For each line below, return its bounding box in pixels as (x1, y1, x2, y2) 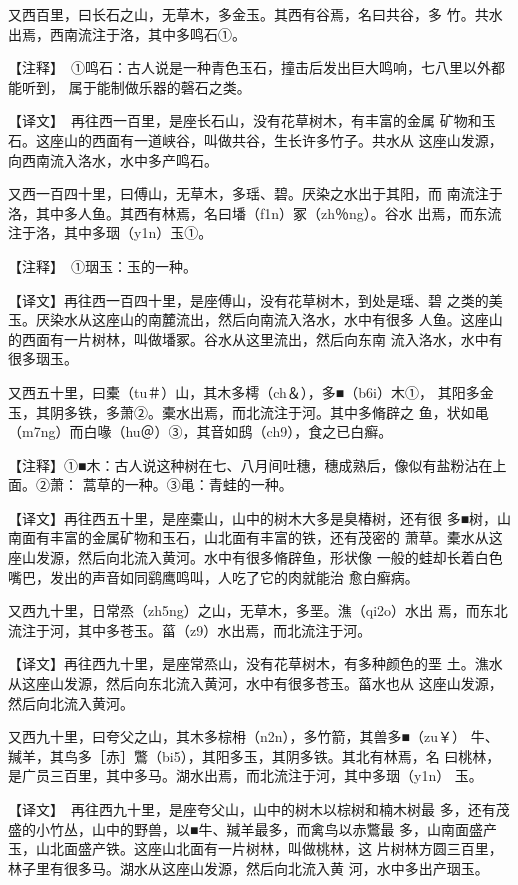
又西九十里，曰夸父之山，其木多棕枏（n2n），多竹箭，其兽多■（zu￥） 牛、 (8, 726, 499, 747)
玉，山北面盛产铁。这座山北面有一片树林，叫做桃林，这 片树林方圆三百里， (8, 838, 503, 859)
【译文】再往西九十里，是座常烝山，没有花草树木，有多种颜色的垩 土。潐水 (8, 653, 503, 674)
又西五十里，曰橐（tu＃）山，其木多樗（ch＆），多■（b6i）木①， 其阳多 (8, 381, 480, 402)
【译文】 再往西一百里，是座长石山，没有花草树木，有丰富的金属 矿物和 (8, 110, 482, 131)
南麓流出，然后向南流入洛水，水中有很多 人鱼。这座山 (147, 309, 503, 330)
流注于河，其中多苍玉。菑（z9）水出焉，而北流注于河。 (8, 619, 372, 640)
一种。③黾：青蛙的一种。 (124, 474, 293, 495)
